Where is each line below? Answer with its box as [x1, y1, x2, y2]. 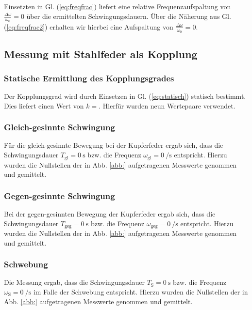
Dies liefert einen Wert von [4, 100, 84, 110]
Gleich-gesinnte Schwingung [4, 121, 115, 133]
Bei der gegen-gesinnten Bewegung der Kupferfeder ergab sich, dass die [4, 208, 216, 218]
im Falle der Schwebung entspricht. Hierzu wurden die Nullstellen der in [33, 286, 248, 296]
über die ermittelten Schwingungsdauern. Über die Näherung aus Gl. [26, 11, 231, 21]
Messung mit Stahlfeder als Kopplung [4, 46, 198, 62]
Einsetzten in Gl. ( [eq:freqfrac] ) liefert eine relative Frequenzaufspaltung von [4, 1, 231, 11]
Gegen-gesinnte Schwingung [4, 189, 115, 201]
